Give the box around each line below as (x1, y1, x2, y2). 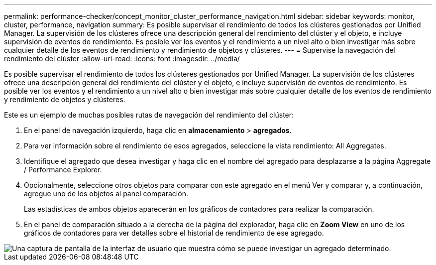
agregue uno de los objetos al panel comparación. (24, 189, 188, 198)
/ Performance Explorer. (24, 165, 102, 174)
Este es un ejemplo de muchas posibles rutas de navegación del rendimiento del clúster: (4, 111, 294, 119)
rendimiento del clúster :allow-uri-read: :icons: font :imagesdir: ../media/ (4, 54, 240, 63)
